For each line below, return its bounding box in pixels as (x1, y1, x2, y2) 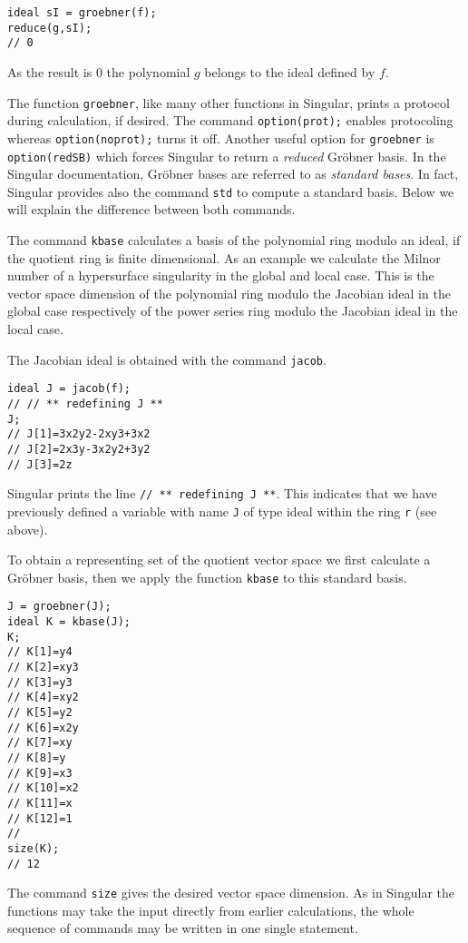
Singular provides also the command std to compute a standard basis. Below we (7, 182, 454, 201)
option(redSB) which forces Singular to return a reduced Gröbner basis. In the (7, 146, 446, 165)
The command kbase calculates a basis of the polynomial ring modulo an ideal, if (7, 231, 461, 250)
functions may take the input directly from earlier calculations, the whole (7, 900, 414, 919)
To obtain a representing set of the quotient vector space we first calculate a (7, 550, 431, 569)
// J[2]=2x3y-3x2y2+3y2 (7, 442, 151, 456)
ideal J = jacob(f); (7, 382, 132, 396)
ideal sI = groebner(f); (7, 6, 157, 19)
